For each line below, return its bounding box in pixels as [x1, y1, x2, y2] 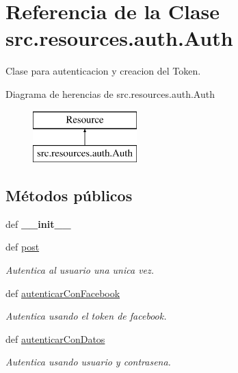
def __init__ [5, 216, 71, 231]
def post [5, 240, 40, 254]
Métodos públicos [5, 185, 133, 206]
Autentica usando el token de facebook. [5, 309, 167, 323]
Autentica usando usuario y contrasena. [5, 355, 171, 369]
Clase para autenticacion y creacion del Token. [5, 64, 201, 78]
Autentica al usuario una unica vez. [5, 263, 155, 277]
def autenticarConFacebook [5, 285, 120, 300]
